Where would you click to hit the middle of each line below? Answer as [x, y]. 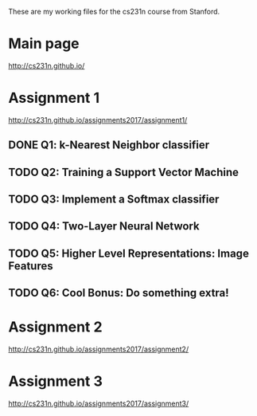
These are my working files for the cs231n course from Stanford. [114, 12]
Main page [44, 44]
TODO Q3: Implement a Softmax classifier [114, 200]
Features [31, 266]
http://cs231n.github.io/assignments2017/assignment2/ [99, 349]
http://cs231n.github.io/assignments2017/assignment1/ [98, 120]
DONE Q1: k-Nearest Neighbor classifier [109, 145]
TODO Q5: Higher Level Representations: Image [128, 253]
